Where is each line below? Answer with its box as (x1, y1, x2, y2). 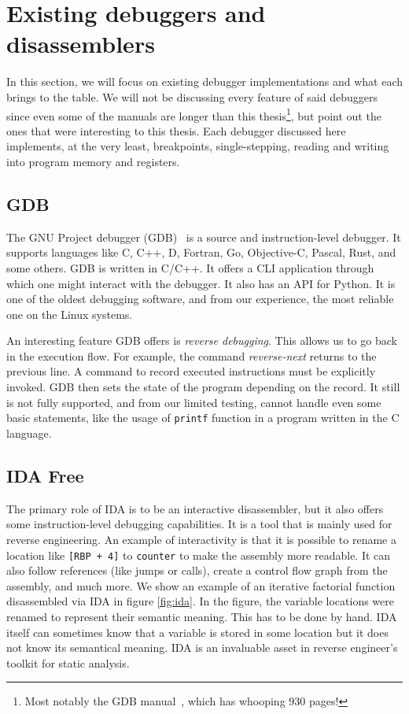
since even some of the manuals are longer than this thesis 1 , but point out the (6, 105, 381, 124)
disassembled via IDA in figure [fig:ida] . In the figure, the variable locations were (6, 593, 395, 609)
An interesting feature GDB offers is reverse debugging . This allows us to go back (6, 332, 397, 349)
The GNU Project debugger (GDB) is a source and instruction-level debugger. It (6, 228, 401, 245)
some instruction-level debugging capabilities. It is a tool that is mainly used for (6, 516, 392, 532)
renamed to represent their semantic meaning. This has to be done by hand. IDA (6, 608, 397, 624)
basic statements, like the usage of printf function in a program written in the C (6, 409, 400, 426)
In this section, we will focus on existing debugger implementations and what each (6, 73, 403, 90)
